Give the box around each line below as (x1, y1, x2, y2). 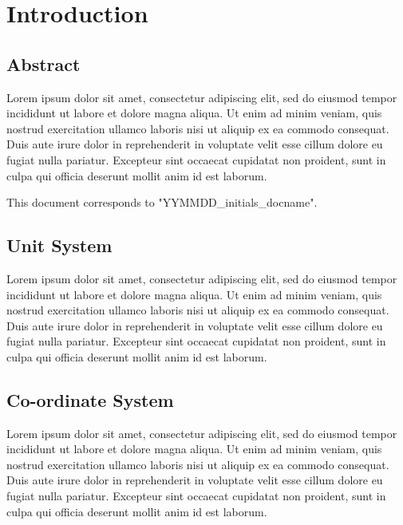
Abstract (6, 51, 81, 76)
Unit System (6, 233, 113, 258)
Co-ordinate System (6, 387, 174, 412)
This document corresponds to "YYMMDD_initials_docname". (6, 194, 318, 211)
